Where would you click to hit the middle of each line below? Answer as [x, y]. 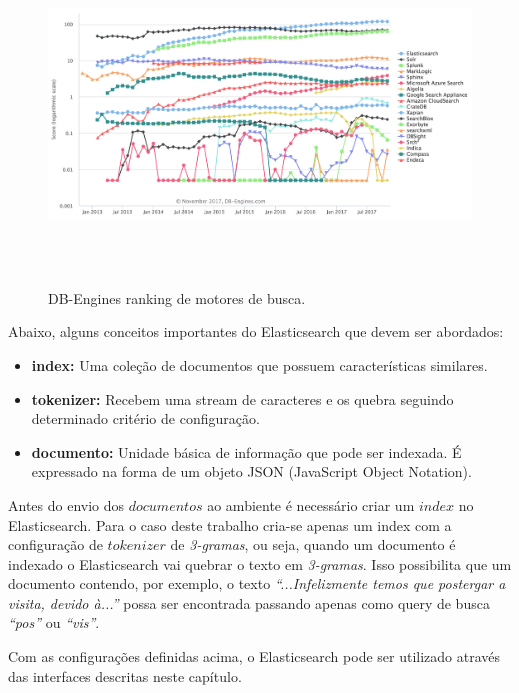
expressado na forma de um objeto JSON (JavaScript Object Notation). [251, 471]
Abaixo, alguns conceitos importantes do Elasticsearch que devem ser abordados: [256, 331]
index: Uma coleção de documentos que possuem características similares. [259, 364]
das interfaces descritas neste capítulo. [125, 675]
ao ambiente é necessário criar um [311, 504]
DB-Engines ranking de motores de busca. [177, 297]
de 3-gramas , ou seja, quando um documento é [313, 544]
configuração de [55, 544]
